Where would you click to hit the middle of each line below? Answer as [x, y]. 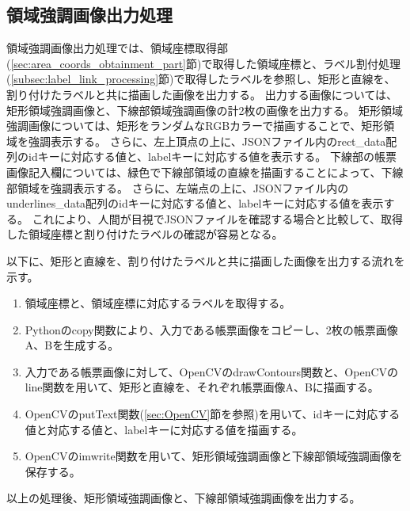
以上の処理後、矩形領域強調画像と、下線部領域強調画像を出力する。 [184, 498]
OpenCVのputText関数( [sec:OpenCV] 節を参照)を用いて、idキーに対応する [213, 414]
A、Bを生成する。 [72, 345]
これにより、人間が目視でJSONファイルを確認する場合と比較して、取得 [218, 218]
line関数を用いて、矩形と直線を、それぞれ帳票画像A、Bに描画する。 [202, 387]
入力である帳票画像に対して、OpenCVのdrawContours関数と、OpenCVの [212, 371]
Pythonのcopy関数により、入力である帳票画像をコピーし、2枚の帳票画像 [211, 329]
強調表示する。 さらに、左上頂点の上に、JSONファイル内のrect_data [207, 141]
